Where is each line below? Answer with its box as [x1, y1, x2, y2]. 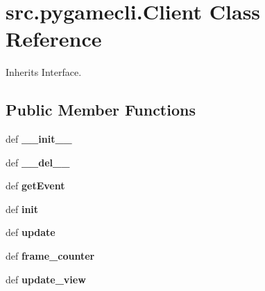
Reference [6, 24, 102, 53]
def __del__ [6, 155, 70, 169]
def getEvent [6, 178, 65, 193]
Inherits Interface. [6, 65, 82, 79]
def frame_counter [6, 249, 95, 263]
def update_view [6, 272, 86, 286]
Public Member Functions [6, 99, 196, 120]
